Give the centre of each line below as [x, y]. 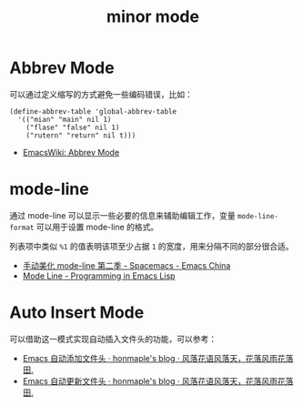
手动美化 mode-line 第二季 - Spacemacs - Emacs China [126, 265]
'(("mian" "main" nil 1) [65, 119]
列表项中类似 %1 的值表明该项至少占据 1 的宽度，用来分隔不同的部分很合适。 [151, 246]
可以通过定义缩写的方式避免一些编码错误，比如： [101, 94]
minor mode [153, 17]
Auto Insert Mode [77, 313]
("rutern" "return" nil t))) [81, 135]
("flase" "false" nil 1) [73, 127]
